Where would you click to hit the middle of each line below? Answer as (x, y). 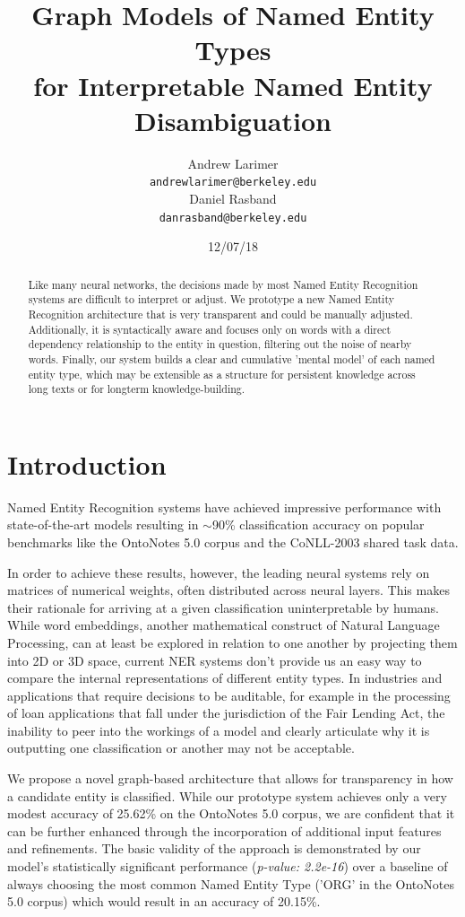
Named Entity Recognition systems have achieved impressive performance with (224, 507)
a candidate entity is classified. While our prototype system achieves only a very (227, 795)
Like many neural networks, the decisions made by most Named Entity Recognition (223, 284)
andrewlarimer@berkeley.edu (233, 183)
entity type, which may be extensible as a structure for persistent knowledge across (222, 374)
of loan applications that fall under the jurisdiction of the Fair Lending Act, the (226, 713)
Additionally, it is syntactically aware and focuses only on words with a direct (210, 329)
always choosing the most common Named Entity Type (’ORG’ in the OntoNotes (231, 883)
